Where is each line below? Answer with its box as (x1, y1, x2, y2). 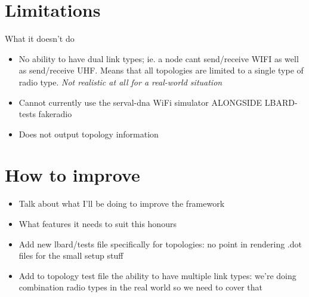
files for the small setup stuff (18, 249, 123, 262)
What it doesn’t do (5, 32, 75, 45)
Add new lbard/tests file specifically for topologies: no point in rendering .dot (18, 237, 302, 250)
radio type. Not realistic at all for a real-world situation (18, 75, 223, 88)
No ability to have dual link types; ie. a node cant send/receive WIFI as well (18, 52, 299, 65)
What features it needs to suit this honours (18, 218, 177, 229)
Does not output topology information (18, 127, 159, 140)
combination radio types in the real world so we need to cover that (18, 281, 263, 293)
